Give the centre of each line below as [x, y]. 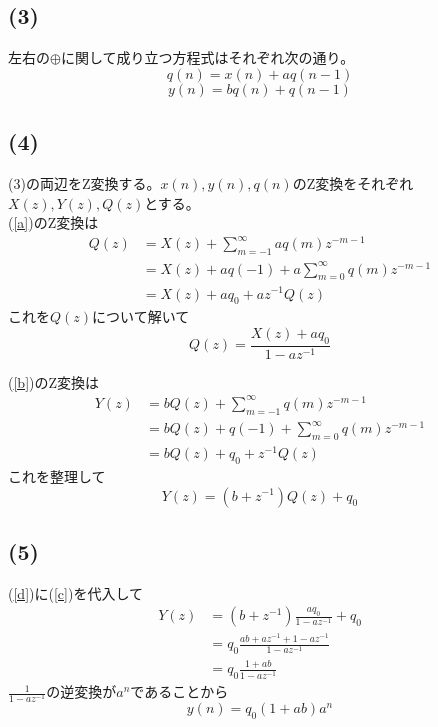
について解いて [141, 316]
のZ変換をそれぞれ [353, 183]
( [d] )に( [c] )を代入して [75, 592]
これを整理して [57, 475]
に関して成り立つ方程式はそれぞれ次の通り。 [207, 57]
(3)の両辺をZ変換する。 [84, 183]
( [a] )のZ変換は [53, 222]
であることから [179, 691]
